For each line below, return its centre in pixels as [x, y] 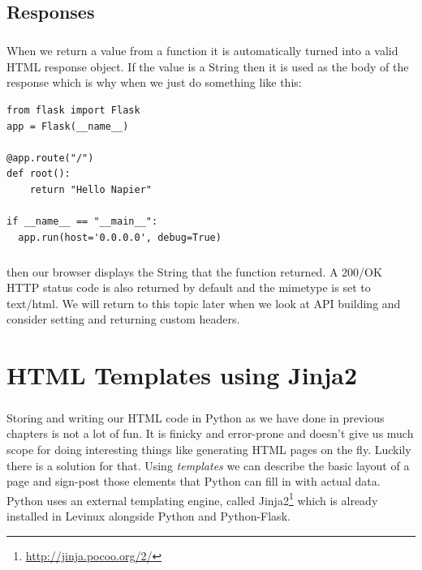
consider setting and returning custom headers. [123, 319]
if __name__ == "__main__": [82, 222]
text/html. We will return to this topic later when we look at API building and [204, 303]
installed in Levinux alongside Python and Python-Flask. [149, 516]
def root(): [39, 174]
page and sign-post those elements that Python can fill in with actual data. [194, 481]
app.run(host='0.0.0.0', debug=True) [120, 237]
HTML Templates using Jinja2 [182, 375]
